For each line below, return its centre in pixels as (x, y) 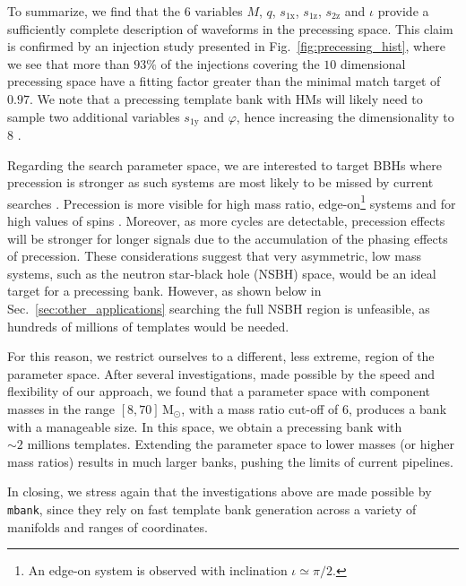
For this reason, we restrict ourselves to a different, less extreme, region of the (221, 356)
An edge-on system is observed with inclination (158, 570)
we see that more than (69, 63)
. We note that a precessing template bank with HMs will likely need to (226, 98)
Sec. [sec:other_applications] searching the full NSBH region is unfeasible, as (219, 309)
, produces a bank (398, 408)
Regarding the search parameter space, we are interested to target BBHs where (224, 164)
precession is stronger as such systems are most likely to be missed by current (220, 182)
